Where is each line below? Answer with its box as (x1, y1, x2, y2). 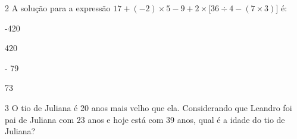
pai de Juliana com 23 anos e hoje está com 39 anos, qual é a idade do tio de (5, 113, 285, 125)
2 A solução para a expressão (5, 2, 111, 14)
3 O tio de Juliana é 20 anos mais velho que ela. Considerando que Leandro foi (5, 101, 292, 113)
